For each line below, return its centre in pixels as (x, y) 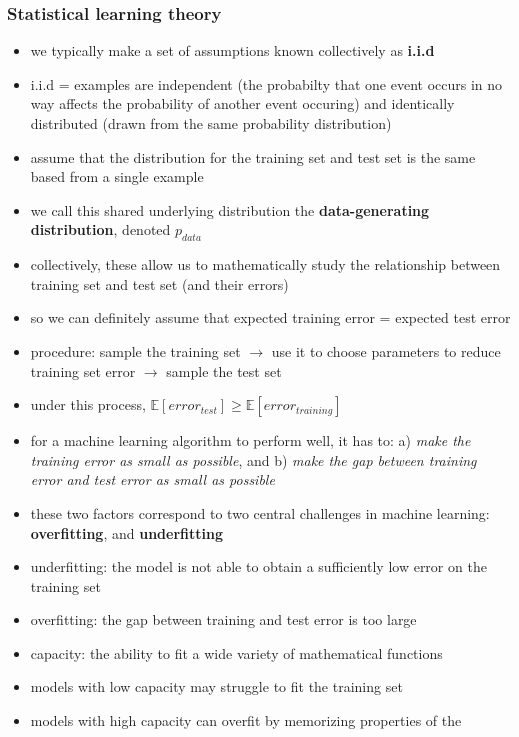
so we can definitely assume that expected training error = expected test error (270, 317)
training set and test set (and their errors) (159, 283)
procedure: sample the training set (135, 350)
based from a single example (117, 176)
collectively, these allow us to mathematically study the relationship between (265, 264)
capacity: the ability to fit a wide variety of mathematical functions (236, 652)
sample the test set (224, 370)
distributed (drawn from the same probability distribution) (211, 123)
